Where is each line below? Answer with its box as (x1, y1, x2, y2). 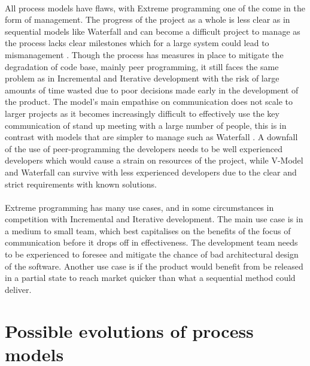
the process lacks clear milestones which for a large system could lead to (5, 37, 269, 49)
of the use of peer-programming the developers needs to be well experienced (5, 142, 282, 155)
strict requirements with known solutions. (5, 177, 157, 190)
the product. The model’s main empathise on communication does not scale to (5, 95, 293, 108)
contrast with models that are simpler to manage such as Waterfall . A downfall (5, 131, 298, 143)
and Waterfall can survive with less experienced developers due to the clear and (5, 165, 297, 178)
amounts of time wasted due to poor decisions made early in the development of (5, 83, 299, 96)
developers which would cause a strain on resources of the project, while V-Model (5, 154, 303, 167)
